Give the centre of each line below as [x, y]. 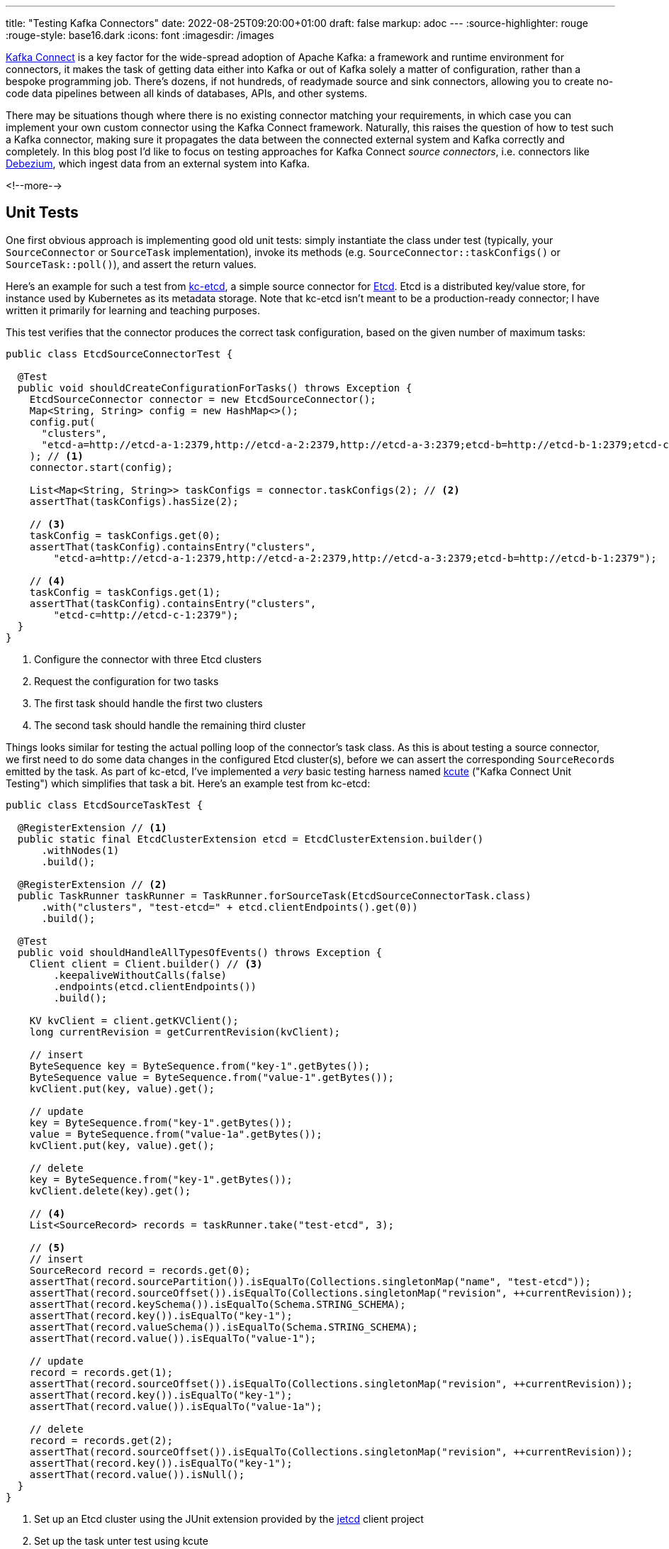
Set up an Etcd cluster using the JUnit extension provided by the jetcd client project [229, 1519]
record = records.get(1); [101, 1372]
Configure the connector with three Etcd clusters [148, 659]
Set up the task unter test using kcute [121, 1540]
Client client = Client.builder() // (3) [146, 964]
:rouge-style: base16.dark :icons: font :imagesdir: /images [140, 35]
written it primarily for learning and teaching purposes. [133, 310]
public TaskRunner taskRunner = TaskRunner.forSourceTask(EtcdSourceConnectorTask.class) [274, 895]
